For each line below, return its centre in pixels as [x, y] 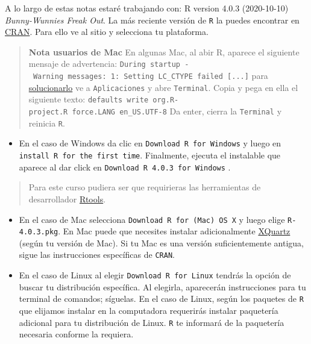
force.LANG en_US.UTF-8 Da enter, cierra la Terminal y [177, 111]
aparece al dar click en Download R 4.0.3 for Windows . [125, 167]
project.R [48, 112]
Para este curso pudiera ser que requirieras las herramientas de [145, 187]
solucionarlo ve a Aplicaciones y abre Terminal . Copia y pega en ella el [163, 87]
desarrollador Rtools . [67, 199]
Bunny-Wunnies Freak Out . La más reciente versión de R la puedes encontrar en [152, 20]
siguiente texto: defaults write [89, 99]
